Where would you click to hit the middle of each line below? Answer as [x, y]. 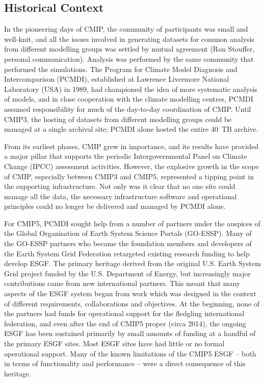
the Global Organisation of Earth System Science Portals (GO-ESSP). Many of [128, 233]
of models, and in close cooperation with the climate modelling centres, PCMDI [129, 99]
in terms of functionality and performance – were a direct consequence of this [125, 363]
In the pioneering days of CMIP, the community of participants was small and [126, 29]
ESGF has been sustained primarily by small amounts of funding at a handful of [130, 333]
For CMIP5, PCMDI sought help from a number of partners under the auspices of [132, 223]
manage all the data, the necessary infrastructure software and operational [121, 196]
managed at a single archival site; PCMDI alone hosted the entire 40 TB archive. [131, 129]
